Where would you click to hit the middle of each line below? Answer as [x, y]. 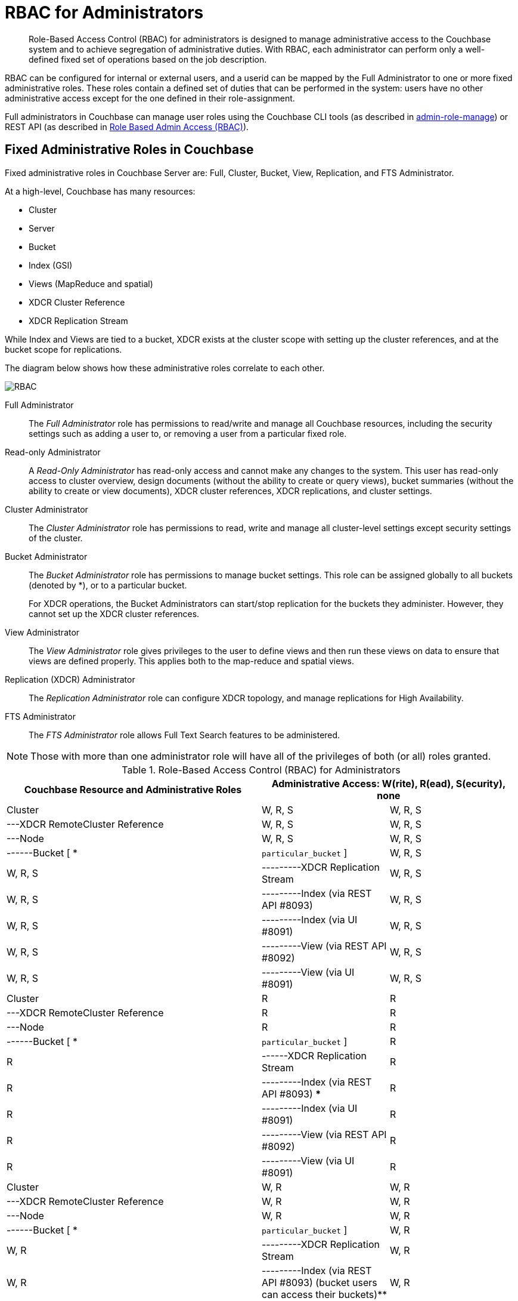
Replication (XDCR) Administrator [70, 679]
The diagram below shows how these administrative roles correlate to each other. [165, 368]
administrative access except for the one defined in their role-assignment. [150, 98]
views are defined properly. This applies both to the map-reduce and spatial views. [192, 661]
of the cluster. [56, 538]
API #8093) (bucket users [320, 1282]
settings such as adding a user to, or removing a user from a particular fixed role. [188, 433]
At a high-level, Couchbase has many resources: [100, 191]
